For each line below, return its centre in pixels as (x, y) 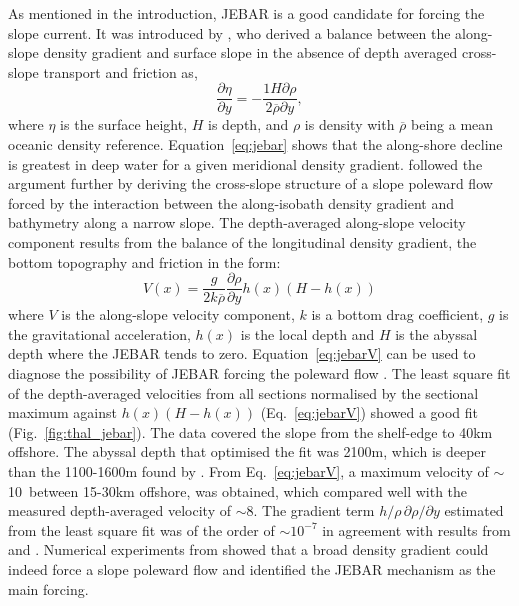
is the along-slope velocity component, (178, 314)
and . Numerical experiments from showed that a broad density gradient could (248, 549)
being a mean (452, 124)
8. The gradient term (310, 510)
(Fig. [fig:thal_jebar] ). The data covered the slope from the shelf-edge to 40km (250, 431)
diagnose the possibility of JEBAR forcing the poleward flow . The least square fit (259, 373)
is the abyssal (436, 333)
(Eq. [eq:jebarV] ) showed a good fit (369, 412)
